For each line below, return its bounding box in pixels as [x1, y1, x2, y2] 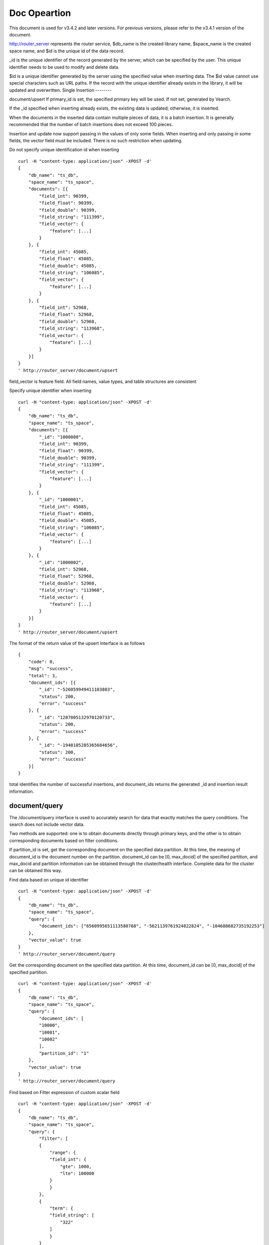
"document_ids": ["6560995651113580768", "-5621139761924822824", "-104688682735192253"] [39, 923, 265, 929]
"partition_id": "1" [39, 1050, 89, 1056]
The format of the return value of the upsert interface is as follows [9, 640, 145, 646]
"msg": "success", [28, 666, 74, 672]
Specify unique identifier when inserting [9, 387, 92, 393]
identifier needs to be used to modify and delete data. [9, 64, 120, 70]
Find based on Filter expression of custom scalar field [9, 1089, 120, 1095]
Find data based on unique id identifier [9, 876, 89, 882]
